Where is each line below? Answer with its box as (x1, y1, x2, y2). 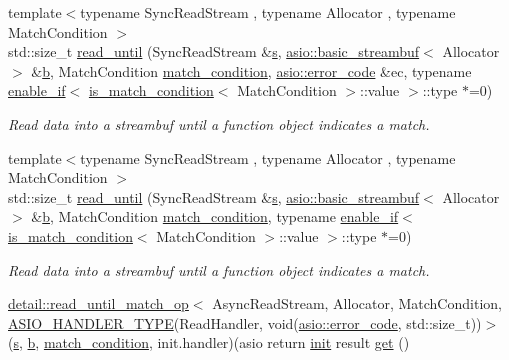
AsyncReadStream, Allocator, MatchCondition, (212, 293, 502, 314)
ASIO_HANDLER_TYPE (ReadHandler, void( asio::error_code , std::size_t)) (8, 312, 482, 333)
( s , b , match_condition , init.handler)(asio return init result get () (8, 332, 410, 353)
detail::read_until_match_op (8, 293, 189, 314)
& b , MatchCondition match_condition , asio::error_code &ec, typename (31, 60, 472, 81)
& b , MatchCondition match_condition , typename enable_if (31, 206, 399, 227)
